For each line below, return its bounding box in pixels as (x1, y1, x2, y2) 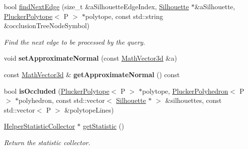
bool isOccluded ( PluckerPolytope (4, 85, 110, 96)
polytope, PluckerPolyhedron (142, 85, 229, 96)
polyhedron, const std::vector (18, 95, 105, 105)
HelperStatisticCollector (4, 121, 75, 131)
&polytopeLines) (64, 104, 114, 115)
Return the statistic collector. (4, 137, 91, 147)
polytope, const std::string (85, 11, 163, 21)
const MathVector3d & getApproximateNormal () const (4, 69, 180, 79)
